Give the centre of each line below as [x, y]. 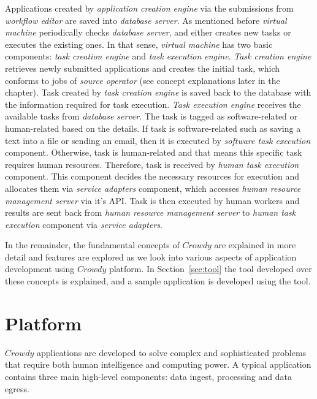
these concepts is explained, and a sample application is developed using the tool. [158, 281]
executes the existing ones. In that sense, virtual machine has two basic [139, 44]
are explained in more [255, 245]
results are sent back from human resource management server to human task [151, 212]
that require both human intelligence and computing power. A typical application [158, 364]
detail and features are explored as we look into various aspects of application [151, 256]
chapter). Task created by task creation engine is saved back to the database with [158, 92]
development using [40, 269]
